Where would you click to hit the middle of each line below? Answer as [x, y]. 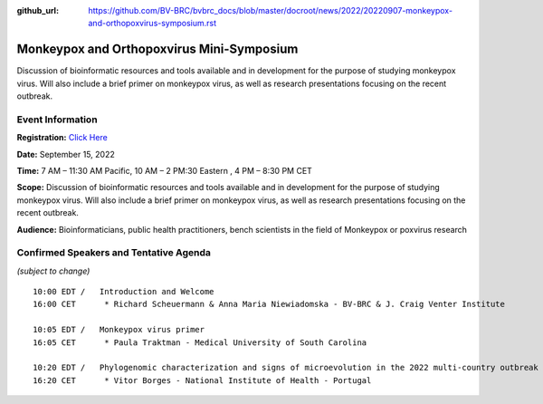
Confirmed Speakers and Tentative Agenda [114, 253]
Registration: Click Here [62, 138]
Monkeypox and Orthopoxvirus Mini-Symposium [157, 49]
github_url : [38, 10]
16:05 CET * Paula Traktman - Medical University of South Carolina [200, 342]
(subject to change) [53, 271]
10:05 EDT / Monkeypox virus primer [119, 330]
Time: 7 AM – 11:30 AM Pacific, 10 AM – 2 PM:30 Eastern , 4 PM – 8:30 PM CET [164, 171]
